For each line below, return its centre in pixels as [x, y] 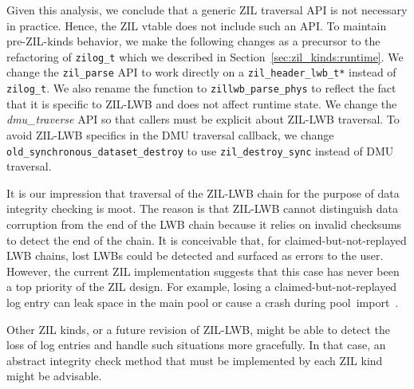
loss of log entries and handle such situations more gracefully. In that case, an [196, 345]
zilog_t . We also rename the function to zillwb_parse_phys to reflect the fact [201, 88]
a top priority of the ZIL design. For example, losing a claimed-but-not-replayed [202, 287]
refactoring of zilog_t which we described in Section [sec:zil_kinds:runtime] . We [205, 56]
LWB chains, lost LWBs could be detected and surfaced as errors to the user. [195, 255]
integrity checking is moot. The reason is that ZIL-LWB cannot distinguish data [203, 208]
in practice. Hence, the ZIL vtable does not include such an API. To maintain [197, 25]
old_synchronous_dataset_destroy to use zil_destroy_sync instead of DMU [200, 150]
